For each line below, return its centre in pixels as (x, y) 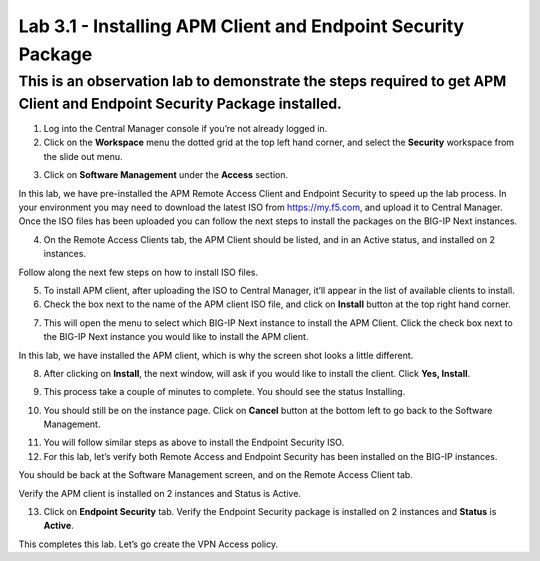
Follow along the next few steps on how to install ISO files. (138, 272)
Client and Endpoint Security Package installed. (180, 103)
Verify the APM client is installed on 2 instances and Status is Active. (160, 493)
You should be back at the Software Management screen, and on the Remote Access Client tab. (216, 475)
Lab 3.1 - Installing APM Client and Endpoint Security (241, 26)
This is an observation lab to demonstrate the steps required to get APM (262, 81)
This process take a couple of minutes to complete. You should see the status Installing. (224, 392)
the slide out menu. (83, 156)
